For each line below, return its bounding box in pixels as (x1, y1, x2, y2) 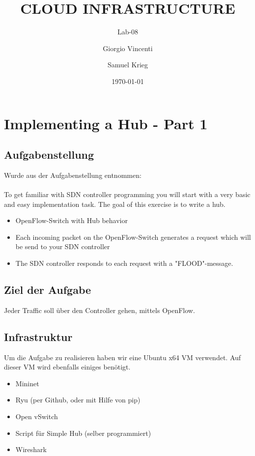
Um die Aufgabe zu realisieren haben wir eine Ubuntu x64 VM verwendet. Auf (4, 352, 241, 362)
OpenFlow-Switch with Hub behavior (15, 215, 128, 226)
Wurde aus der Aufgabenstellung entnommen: (4, 170, 142, 180)
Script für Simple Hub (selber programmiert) (15, 427, 151, 438)
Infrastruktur (4, 329, 73, 344)
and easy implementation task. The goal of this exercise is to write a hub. (4, 199, 226, 209)
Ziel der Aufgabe (4, 282, 91, 297)
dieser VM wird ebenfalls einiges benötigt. (4, 362, 131, 372)
